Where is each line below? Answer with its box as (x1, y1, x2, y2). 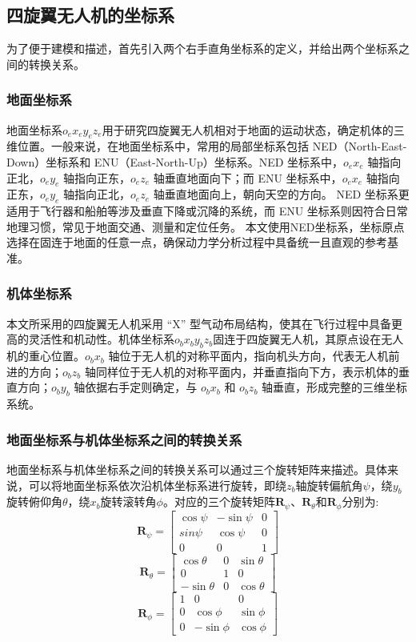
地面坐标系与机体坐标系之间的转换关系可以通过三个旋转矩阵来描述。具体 (6, 460, 387, 477)
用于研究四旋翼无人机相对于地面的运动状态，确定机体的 (102, 121, 394, 138)
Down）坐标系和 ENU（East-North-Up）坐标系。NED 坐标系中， (6, 154, 344, 170)
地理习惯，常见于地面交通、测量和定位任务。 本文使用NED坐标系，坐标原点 (6, 218, 405, 235)
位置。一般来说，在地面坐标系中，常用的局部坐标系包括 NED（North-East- (17, 138, 407, 154)
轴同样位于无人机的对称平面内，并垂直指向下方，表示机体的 (84, 363, 398, 379)
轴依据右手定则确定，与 (74, 379, 198, 395)
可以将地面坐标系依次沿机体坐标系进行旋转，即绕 (28, 476, 286, 493)
